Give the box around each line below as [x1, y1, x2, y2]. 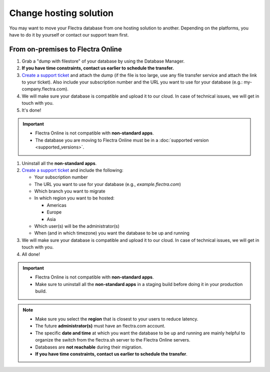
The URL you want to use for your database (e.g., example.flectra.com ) [34, 181, 181, 187]
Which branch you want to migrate [34, 188, 105, 194]
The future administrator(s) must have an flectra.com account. [35, 323, 165, 329]
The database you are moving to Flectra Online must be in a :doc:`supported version [35, 137, 209, 143]
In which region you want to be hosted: [34, 195, 115, 201]
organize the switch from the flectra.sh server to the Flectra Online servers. [35, 337, 190, 343]
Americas [46, 202, 67, 208]
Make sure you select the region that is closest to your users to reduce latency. [35, 315, 198, 322]
